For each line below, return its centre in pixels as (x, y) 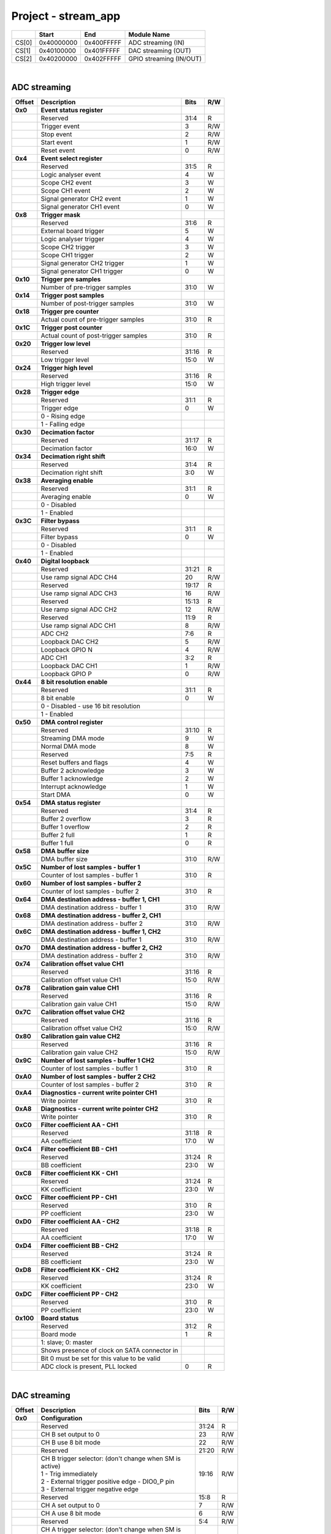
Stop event (56, 134)
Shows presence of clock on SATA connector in (109, 1351)
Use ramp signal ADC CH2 (79, 609)
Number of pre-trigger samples (86, 287)
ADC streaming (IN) (157, 42)
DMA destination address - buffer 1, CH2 (101, 931)
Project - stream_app (66, 16)
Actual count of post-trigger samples (94, 336)
